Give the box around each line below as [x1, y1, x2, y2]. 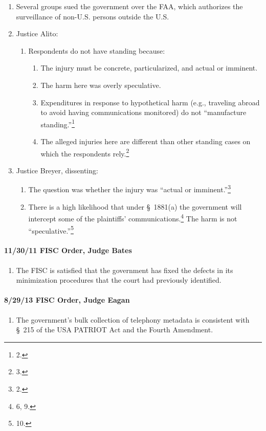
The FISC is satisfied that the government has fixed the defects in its [16, 264, 233, 275]
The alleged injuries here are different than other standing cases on [40, 136, 251, 146]
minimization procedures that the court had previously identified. [16, 275, 221, 285]
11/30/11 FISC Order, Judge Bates [4, 245, 132, 256]
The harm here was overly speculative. [40, 79, 161, 90]
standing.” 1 [40, 117, 75, 129]
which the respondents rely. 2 [40, 146, 129, 158]
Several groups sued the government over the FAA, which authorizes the [16, 1, 243, 11]
